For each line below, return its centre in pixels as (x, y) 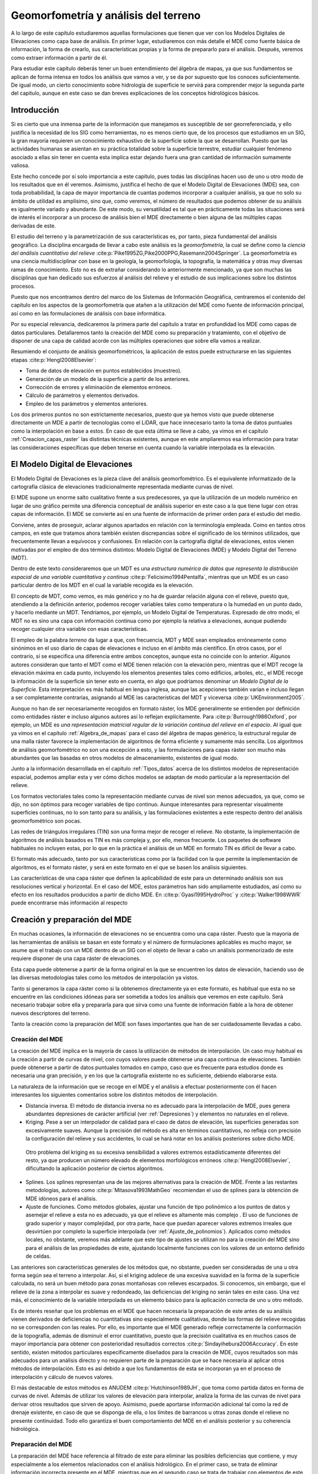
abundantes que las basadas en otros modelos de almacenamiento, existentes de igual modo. (125, 758)
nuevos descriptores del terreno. (51, 1013)
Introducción (35, 110)
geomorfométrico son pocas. (46, 821)
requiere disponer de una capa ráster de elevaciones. (76, 959)
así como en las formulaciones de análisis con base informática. (89, 313)
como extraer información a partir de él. (59, 57)
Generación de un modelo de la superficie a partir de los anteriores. (108, 379)
